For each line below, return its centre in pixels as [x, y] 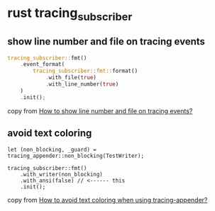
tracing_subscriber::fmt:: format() [86, 71]
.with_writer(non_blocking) [61, 174]
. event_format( [43, 64]
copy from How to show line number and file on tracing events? [100, 110]
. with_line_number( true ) [82, 84]
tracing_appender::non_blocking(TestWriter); [76, 156]
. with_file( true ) [71, 78]
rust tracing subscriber [70, 14]
